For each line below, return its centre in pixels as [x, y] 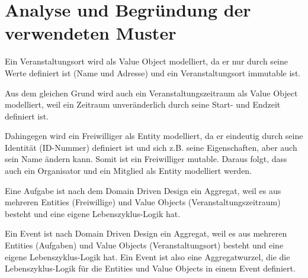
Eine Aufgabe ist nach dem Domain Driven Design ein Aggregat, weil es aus [143, 190]
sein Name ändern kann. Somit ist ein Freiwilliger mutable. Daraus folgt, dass [146, 159]
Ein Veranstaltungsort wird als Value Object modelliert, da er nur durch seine [146, 61]
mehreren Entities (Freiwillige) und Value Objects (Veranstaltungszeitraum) [143, 202]
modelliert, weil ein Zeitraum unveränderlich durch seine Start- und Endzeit [143, 104]
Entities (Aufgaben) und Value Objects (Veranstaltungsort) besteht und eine [144, 245]
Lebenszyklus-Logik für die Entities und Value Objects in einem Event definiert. [150, 268]
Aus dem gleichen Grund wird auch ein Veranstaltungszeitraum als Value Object [151, 93]
